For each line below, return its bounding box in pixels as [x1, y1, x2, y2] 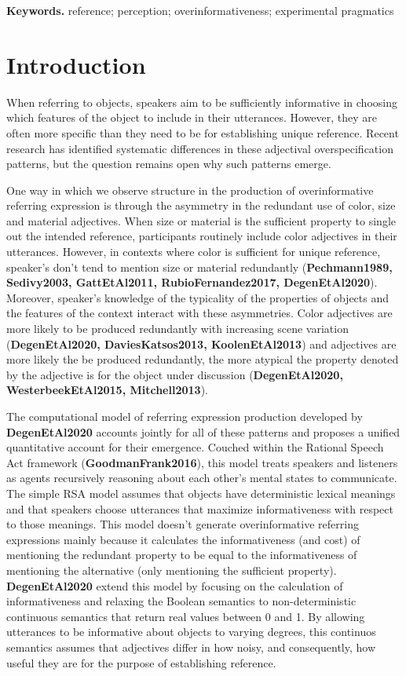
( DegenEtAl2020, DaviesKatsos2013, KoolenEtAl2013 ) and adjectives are [6, 335, 397, 352]
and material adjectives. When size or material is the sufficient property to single [6, 212, 396, 228]
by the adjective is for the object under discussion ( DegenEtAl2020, [6, 366, 343, 382]
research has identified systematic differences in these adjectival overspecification [6, 140, 393, 156]
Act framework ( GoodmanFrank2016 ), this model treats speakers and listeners [6, 454, 398, 470]
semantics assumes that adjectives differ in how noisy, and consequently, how [6, 638, 376, 655]
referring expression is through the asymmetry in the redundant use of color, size [6, 197, 396, 214]
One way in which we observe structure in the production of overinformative [6, 181, 374, 198]
